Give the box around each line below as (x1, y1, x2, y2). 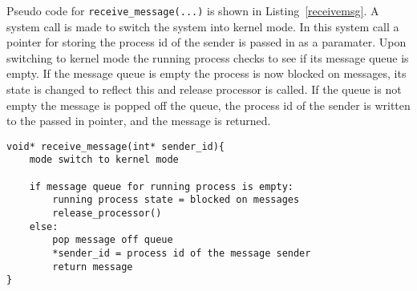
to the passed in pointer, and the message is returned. (6, 112, 271, 129)
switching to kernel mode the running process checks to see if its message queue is (6, 49, 409, 66)
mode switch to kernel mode (29, 154, 179, 166)
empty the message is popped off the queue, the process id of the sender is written (6, 96, 411, 113)
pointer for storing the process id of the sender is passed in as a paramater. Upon (6, 34, 407, 51)
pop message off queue (52, 234, 173, 246)
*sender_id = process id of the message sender (52, 248, 311, 260)
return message (52, 261, 133, 273)
